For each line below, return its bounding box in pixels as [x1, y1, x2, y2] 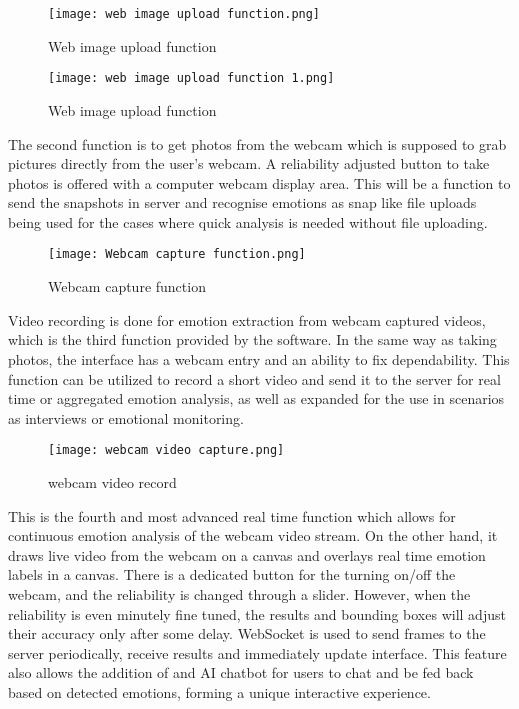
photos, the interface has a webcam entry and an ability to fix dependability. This [8, 348, 510, 369]
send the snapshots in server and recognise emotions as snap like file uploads [8, 192, 477, 213]
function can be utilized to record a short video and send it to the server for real [8, 368, 501, 389]
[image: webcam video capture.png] [48, 443, 285, 458]
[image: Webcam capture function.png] [48, 247, 306, 262]
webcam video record [48, 471, 177, 492]
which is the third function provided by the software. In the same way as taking [8, 329, 497, 350]
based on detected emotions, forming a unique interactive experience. [8, 681, 431, 702]
